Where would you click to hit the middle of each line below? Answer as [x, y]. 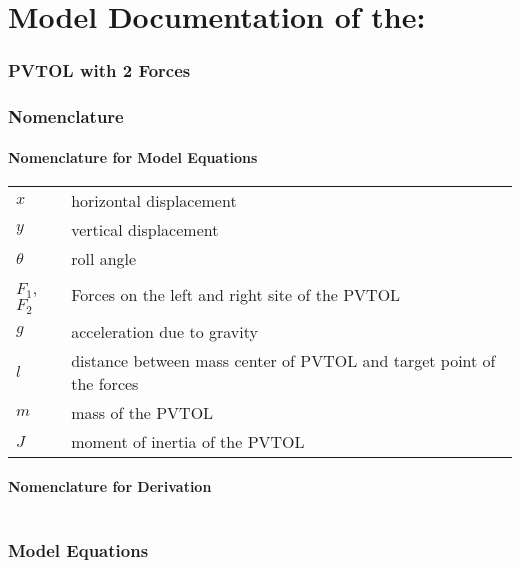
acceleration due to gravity [164, 331]
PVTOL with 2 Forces [99, 70]
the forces [105, 383]
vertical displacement [145, 229]
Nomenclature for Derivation [110, 486]
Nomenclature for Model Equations [133, 156]
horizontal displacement [154, 200]
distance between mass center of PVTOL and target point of [283, 360]
